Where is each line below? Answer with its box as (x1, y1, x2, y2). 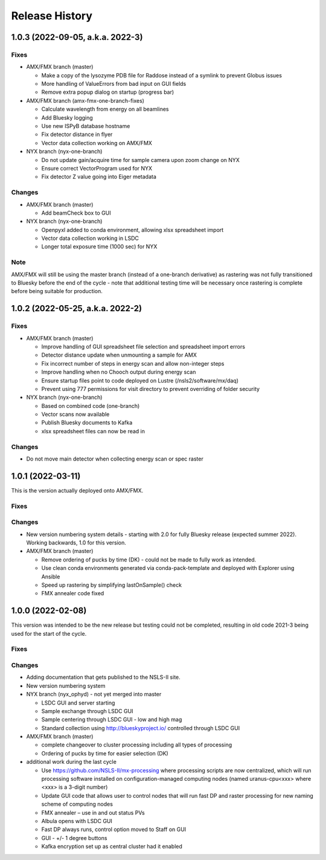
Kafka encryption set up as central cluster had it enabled (41, 843, 182, 850)
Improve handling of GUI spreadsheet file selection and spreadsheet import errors (41, 343, 246, 350)
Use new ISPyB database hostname (41, 123, 130, 130)
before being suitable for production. (11, 288, 103, 295)
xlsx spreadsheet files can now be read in (41, 427, 145, 435)
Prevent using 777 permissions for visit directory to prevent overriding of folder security (41, 385, 260, 392)
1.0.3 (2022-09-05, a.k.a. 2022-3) (11, 32, 143, 42)
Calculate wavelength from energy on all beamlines (41, 106, 169, 113)
